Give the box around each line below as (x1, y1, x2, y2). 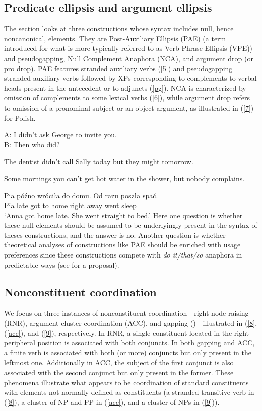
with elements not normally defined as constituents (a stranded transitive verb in (4, 387, 254, 397)
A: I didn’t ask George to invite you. (4, 129, 117, 140)
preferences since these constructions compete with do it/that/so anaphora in (4, 249, 242, 260)
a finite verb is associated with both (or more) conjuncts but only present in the (4, 347, 251, 357)
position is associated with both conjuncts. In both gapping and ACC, (37, 337, 255, 348)
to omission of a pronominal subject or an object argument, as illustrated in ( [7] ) (4, 102, 254, 113)
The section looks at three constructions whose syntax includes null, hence (4, 23, 234, 34)
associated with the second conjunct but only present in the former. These (4, 367, 234, 378)
